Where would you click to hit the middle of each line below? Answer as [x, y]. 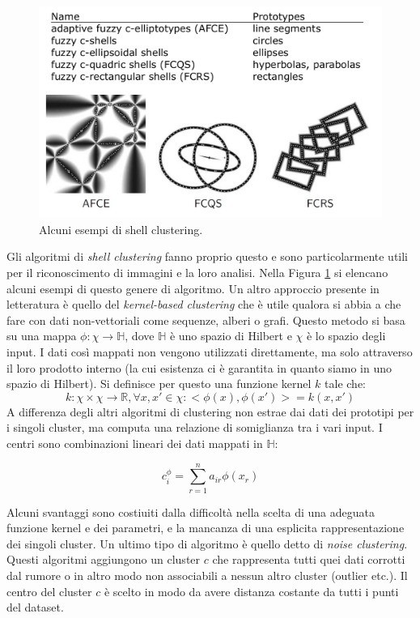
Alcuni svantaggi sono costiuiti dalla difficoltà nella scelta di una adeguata [191, 511]
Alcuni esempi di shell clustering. [121, 229]
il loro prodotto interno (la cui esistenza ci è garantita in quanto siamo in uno [199, 367]
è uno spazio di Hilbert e [231, 336]
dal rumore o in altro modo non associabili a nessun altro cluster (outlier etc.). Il [207, 575]
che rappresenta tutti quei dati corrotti [309, 559]
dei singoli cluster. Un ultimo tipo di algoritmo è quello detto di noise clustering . [207, 543]
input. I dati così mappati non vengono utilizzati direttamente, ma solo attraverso [210, 352]
